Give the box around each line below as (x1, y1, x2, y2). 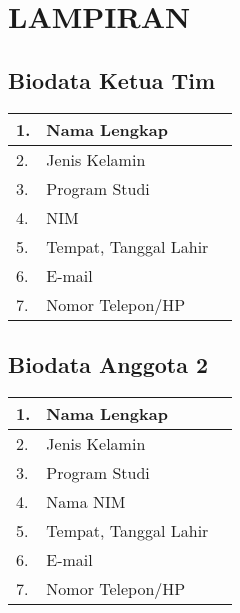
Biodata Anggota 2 (8, 348, 209, 379)
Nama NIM (46, 489, 126, 513)
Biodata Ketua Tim (8, 64, 216, 95)
